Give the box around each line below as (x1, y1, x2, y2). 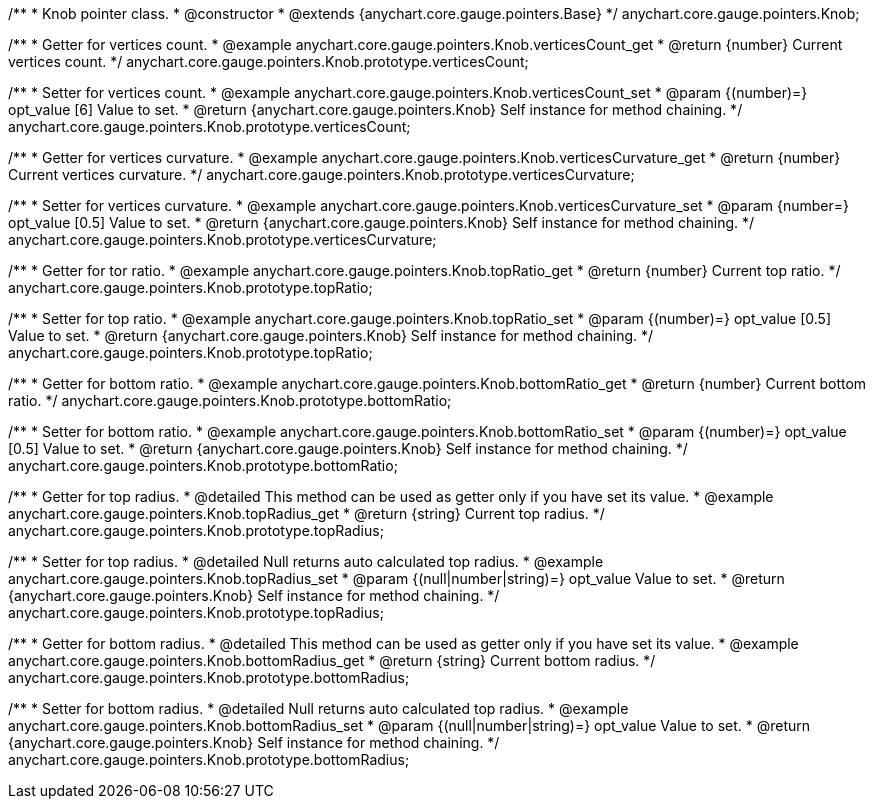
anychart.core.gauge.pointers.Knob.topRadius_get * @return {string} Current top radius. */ (8, 505, 605, 522)
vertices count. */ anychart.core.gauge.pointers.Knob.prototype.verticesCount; (8, 53, 529, 70)
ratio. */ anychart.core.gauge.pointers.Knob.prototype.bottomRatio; (8, 392, 452, 409)
